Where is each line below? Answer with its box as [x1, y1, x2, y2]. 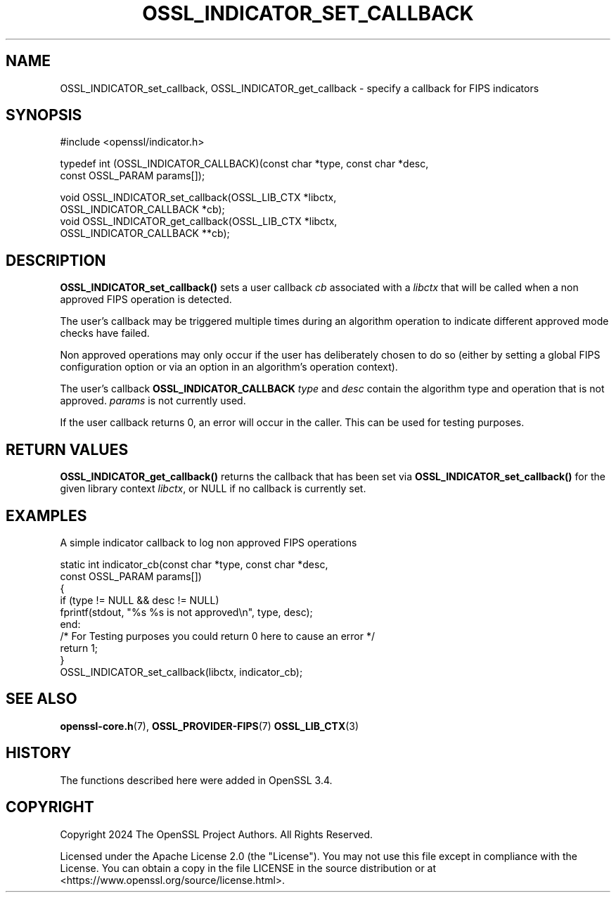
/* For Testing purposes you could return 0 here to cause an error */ [60, 629, 375, 642]
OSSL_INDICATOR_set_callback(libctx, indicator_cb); [60, 665, 303, 678]
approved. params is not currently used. [60, 395, 246, 407]
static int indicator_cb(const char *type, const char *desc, [60, 558, 328, 570]
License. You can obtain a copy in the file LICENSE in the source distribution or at [60, 861, 437, 874]
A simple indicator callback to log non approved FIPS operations [60, 536, 357, 549]
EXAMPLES [6, 506, 87, 525]
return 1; [60, 641, 98, 654]
